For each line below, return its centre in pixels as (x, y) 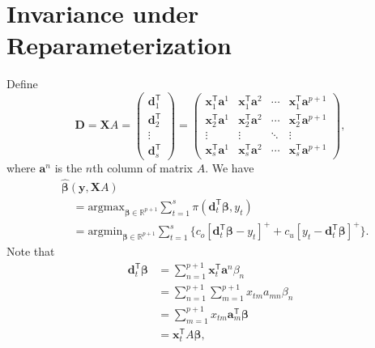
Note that (31, 250)
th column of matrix (143, 167)
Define (22, 84)
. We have (230, 167)
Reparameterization (119, 45)
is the (68, 167)
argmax (106, 207)
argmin (105, 232)
